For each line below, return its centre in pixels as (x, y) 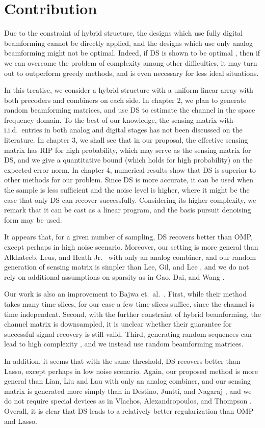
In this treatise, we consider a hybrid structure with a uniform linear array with (129, 90)
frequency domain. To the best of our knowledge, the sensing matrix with (119, 119)
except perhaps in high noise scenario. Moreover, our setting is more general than (131, 247)
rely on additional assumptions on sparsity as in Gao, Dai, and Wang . (114, 276)
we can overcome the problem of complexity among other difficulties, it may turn (131, 62)
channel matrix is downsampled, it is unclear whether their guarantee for (118, 324)
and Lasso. (21, 421)
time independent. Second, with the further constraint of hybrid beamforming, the (132, 314)
